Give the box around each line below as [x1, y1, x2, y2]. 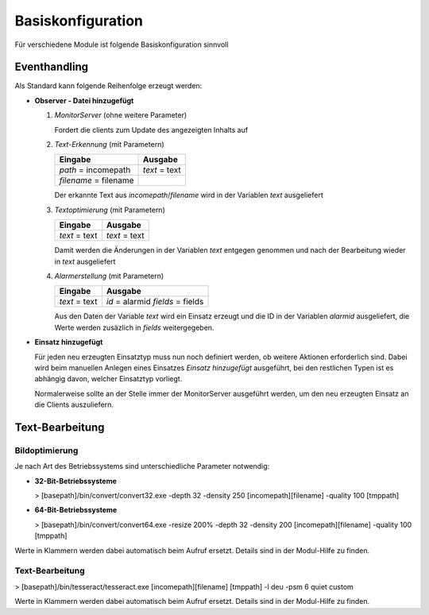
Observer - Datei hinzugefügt [34, 95, 134, 105]
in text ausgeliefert [54, 257, 116, 266]
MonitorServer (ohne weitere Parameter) [54, 110, 187, 120]
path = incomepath [59, 164, 131, 176]
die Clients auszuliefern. [34, 400, 114, 409]
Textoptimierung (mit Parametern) [54, 205, 166, 215]
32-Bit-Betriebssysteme [34, 476, 117, 485]
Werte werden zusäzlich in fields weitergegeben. [54, 323, 214, 332]
